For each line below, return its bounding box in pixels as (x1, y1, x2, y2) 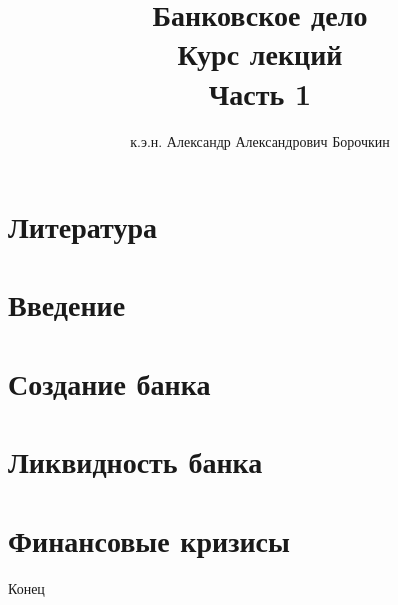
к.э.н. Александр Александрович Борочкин (130, 130, 390, 151)
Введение (8, 284, 126, 325)
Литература (8, 206, 157, 247)
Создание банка (8, 362, 211, 403)
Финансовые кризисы (8, 519, 290, 560)
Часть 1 (208, 72, 312, 113)
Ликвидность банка (8, 441, 263, 482)
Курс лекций (177, 33, 343, 74)
